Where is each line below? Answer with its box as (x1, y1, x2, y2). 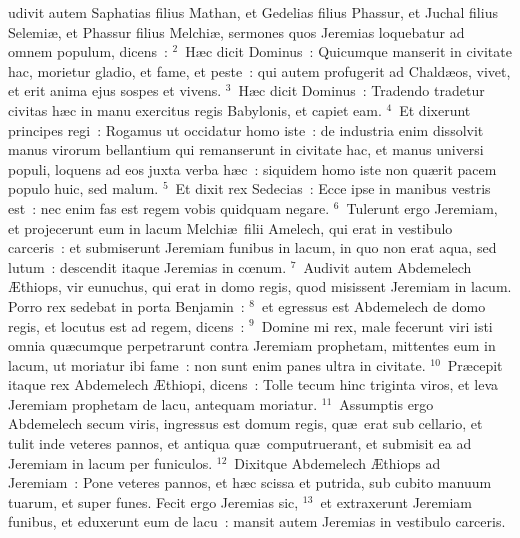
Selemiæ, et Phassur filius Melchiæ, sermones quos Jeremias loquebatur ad (8, 21, 465, 42)
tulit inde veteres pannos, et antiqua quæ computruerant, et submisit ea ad (8, 433, 472, 454)
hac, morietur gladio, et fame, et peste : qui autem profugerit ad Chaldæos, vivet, (8, 60, 511, 81)
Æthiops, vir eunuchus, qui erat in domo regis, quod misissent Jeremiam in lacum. (8, 276, 512, 297)
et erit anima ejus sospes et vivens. (8, 80, 222, 101)
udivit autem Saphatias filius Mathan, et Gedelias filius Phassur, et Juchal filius (8, 2, 498, 22)
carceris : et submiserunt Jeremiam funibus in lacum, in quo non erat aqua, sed (8, 237, 497, 258)
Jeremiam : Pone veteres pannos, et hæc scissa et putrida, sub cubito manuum (8, 472, 492, 493)
